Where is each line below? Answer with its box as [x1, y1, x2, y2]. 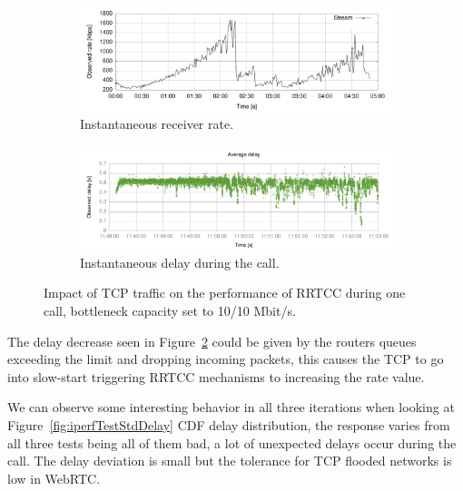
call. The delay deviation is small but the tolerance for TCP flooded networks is [7, 451, 452, 470]
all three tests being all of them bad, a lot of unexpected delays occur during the [7, 433, 457, 452]
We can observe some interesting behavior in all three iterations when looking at [7, 398, 455, 417]
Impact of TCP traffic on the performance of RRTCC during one [44, 283, 406, 302]
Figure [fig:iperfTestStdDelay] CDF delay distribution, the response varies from [7, 416, 450, 435]
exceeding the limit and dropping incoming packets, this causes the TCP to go [7, 349, 444, 368]
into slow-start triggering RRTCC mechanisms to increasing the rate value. [7, 367, 425, 386]
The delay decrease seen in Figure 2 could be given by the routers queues [7, 331, 417, 350]
